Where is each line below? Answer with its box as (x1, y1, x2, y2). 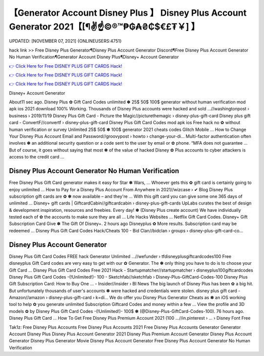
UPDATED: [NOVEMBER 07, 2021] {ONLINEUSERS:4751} (9, 38, 122, 44)
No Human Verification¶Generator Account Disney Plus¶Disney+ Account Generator (9, 54, 179, 60)
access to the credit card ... (9, 154, 65, 160)
